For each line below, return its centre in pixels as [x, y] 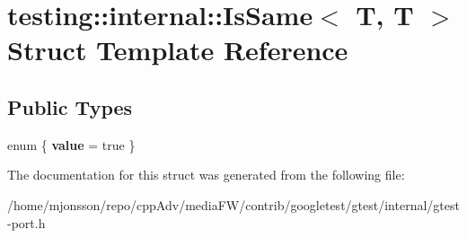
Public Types [70, 106]
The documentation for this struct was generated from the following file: [206, 175]
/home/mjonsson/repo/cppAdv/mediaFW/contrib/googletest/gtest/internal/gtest [233, 204]
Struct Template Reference [178, 50]
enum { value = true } [71, 144]
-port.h [26, 222]
